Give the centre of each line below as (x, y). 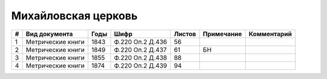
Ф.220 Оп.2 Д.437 (140, 49)
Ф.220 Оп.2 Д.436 (141, 42)
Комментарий (270, 34)
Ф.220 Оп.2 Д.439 (141, 65)
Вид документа (49, 34)
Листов (185, 34)
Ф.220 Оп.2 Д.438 (141, 57)
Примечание (223, 34)
